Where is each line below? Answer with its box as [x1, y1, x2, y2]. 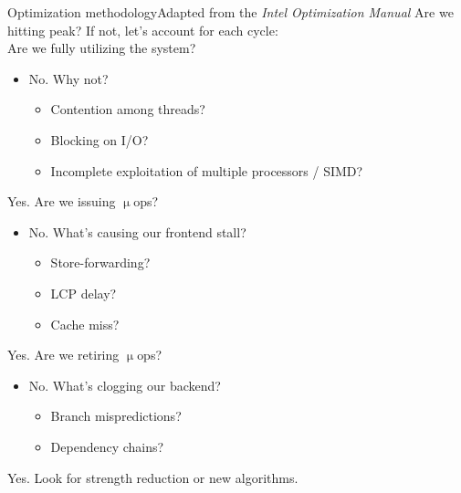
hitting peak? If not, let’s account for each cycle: [7, 20, 278, 39]
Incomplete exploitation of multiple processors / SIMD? [50, 161, 363, 180]
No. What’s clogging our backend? [28, 375, 221, 394]
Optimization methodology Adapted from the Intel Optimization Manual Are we [7, 3, 454, 21]
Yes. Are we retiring [7, 345, 120, 364]
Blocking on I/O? [50, 130, 149, 149]
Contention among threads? [50, 100, 205, 119]
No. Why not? [28, 68, 109, 88]
